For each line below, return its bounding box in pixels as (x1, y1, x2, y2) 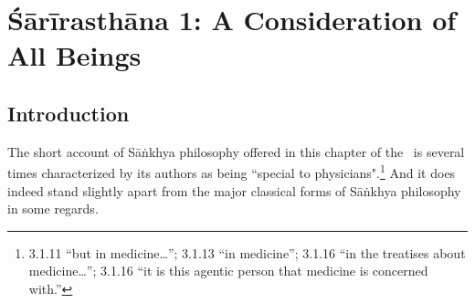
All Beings (7, 37, 142, 74)
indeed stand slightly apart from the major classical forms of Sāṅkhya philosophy (7, 181, 461, 200)
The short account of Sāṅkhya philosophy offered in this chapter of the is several (7, 141, 465, 161)
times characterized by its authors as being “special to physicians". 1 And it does (7, 161, 456, 183)
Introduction (7, 99, 130, 127)
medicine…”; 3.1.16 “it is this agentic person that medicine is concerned (28, 261, 428, 280)
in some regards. (7, 199, 99, 218)
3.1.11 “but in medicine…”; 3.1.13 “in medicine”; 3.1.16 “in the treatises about (28, 243, 466, 262)
